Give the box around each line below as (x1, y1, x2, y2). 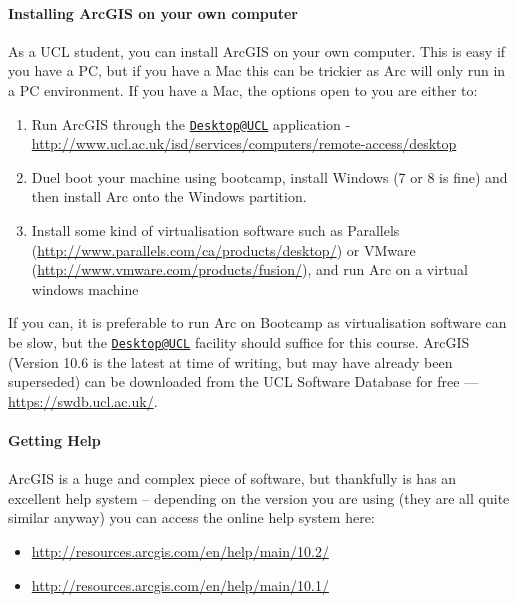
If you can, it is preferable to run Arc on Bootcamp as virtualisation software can (8, 312, 507, 333)
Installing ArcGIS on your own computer (8, 2, 298, 23)
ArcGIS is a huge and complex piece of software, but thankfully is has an (8, 468, 457, 489)
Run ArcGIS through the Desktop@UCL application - (31, 113, 351, 134)
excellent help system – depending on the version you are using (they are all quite (8, 487, 510, 508)
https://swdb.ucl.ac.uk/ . (8, 390, 158, 411)
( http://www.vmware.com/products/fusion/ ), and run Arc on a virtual (31, 259, 468, 280)
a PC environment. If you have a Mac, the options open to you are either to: (8, 79, 478, 100)
